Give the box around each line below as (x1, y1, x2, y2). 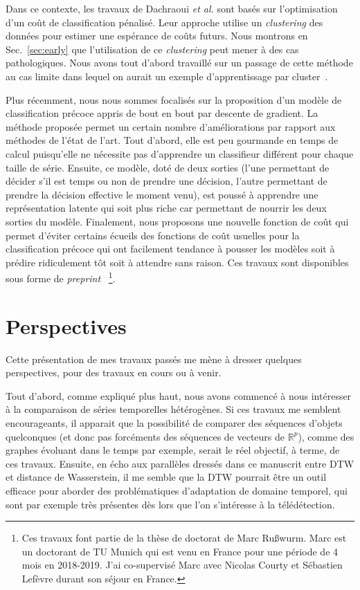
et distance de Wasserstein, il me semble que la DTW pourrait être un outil (6, 470, 327, 484)
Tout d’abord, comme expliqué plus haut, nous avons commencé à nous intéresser (6, 388, 352, 403)
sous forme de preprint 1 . (6, 269, 116, 285)
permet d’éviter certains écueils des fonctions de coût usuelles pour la (6, 228, 300, 242)
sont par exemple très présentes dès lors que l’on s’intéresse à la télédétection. (6, 497, 335, 511)
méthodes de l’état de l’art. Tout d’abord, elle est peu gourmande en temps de (6, 133, 339, 147)
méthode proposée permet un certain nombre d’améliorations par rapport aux (6, 119, 336, 133)
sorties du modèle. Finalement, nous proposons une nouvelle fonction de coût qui (6, 214, 349, 228)
